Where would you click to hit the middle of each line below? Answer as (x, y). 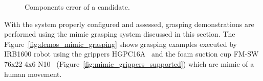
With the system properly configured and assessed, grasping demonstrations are (129, 24)
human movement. (33, 74)
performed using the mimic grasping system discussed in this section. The (120, 34)
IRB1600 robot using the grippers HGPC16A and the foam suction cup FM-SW (131, 54)
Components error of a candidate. (77, 7)
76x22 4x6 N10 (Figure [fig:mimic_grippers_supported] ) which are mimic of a (129, 63)
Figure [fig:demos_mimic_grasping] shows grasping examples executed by (121, 44)
